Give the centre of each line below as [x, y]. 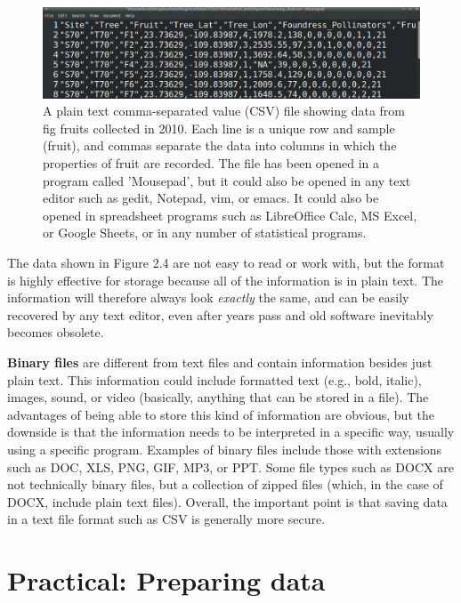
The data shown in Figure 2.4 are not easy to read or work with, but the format [226, 263]
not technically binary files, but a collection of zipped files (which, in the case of [225, 484]
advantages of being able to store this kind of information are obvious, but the [221, 414]
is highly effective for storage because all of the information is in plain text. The [226, 280]
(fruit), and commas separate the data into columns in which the [220, 145]
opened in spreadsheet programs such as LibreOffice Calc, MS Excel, [230, 215]
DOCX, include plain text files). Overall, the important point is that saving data [227, 501]
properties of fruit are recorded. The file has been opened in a [211, 163]
